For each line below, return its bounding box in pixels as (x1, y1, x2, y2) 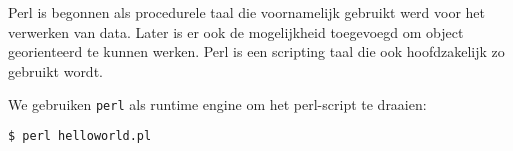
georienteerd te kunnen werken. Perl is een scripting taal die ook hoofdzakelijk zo (8, 41, 505, 62)
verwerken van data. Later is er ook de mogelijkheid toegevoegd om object (8, 21, 464, 42)
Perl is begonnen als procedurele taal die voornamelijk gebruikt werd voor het (8, 2, 486, 22)
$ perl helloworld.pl (8, 129, 152, 144)
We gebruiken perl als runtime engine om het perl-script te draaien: (8, 94, 427, 115)
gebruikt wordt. (8, 60, 103, 81)
